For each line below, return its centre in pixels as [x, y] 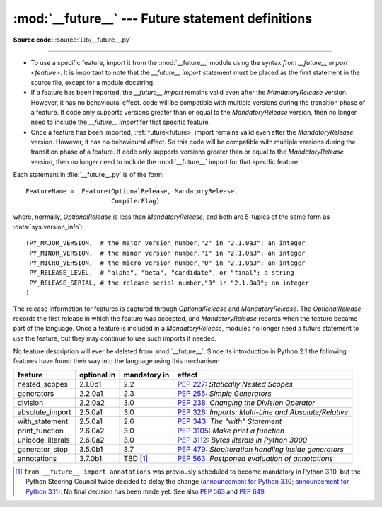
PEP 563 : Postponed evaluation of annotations [255, 458]
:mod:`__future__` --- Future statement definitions [163, 18]
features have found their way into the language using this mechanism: [116, 361]
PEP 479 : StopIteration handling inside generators [261, 449]
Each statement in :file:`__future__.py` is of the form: [88, 175]
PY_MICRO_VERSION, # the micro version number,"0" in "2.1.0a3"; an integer [167, 263]
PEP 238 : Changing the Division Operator [246, 402]
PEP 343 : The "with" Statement [230, 421]
